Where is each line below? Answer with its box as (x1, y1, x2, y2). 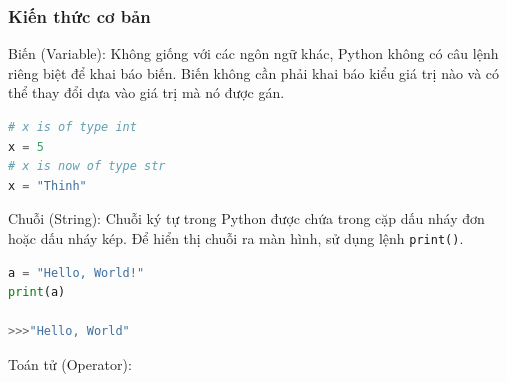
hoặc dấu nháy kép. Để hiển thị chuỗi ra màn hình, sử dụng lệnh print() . (8, 227, 464, 248)
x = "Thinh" (8, 178, 87, 193)
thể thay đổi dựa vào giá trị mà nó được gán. (8, 82, 285, 103)
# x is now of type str (8, 159, 166, 174)
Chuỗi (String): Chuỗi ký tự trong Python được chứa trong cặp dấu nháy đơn (8, 208, 485, 229)
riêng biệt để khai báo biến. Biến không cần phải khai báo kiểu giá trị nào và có (8, 62, 500, 83)
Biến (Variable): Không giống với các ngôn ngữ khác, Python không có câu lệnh (8, 43, 499, 64)
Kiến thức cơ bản (8, 3, 151, 28)
